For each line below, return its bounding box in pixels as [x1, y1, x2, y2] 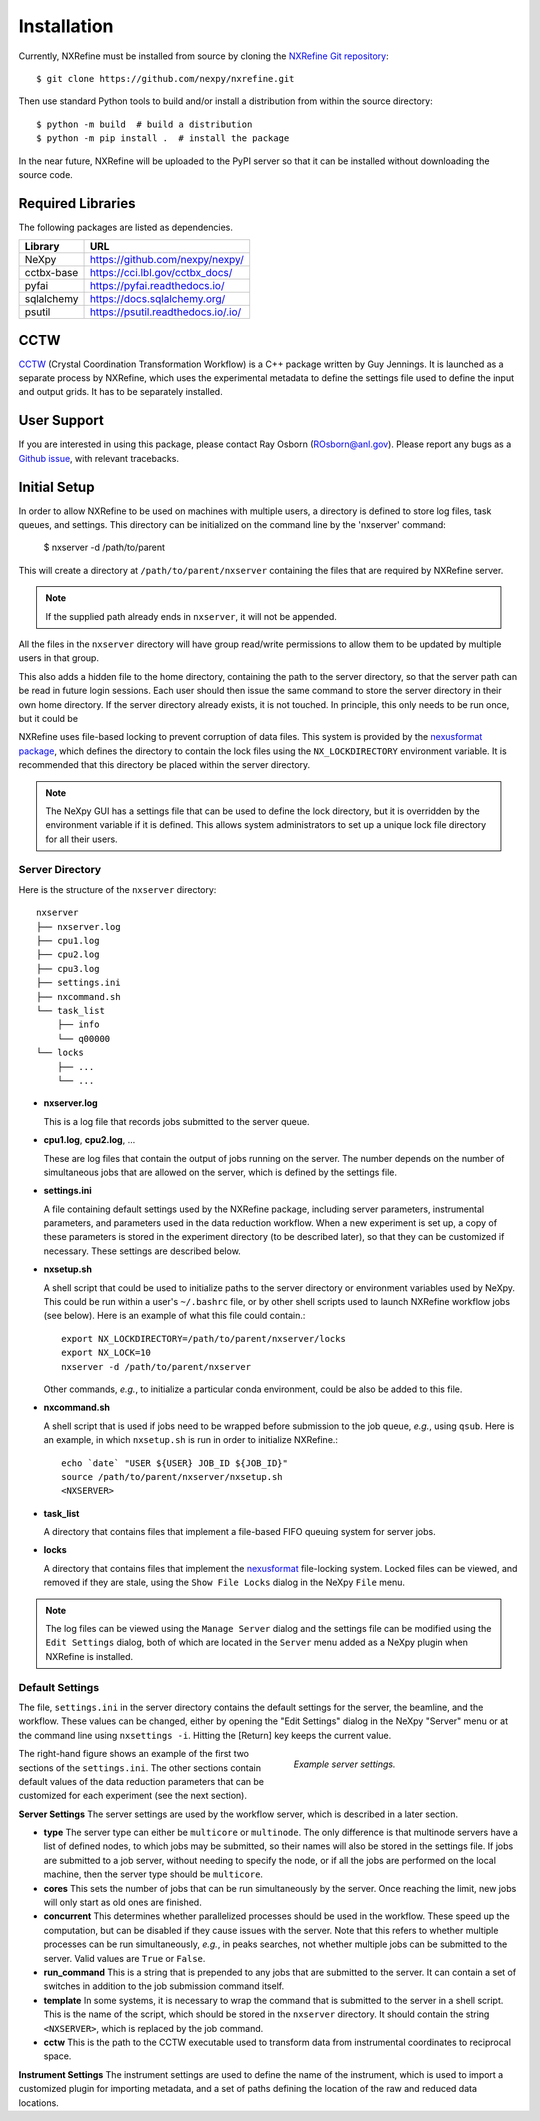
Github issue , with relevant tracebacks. [18, 452, 180, 464]
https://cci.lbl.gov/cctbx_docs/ [89, 266, 233, 280]
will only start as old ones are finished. [43, 1896, 202, 1909]
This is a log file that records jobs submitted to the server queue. [43, 1115, 310, 1127]
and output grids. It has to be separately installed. [18, 386, 224, 398]
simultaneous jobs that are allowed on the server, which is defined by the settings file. [43, 1166, 397, 1178]
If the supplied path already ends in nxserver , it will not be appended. [45, 610, 337, 622]
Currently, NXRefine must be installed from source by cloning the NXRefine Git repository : [18, 50, 389, 62]
